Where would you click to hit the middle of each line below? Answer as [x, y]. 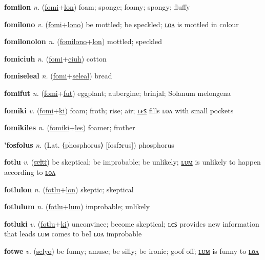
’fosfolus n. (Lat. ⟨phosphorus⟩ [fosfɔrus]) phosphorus [89, 144]
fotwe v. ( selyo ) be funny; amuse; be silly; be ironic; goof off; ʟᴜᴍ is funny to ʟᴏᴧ [131, 251]
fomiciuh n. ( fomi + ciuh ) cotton [55, 58]
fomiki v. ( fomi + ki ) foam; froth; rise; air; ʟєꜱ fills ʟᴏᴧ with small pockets [119, 110]
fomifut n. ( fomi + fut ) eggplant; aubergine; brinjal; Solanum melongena [118, 93]
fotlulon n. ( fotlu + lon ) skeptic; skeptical [69, 189]
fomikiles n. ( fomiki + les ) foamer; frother [70, 127]
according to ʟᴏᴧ [30, 172]
